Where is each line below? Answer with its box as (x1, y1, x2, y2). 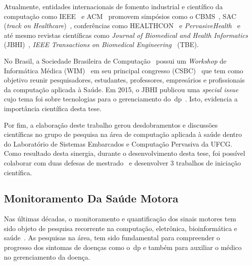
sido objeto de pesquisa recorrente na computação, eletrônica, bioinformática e (4, 223, 237, 233)
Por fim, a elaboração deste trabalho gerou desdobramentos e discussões (4, 119, 218, 130)
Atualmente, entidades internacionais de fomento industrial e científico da (4, 1, 223, 11)
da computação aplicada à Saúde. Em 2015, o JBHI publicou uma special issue (4, 84, 238, 94)
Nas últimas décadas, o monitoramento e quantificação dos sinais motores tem (4, 214, 236, 224)
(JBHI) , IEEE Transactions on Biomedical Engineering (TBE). (4, 39, 199, 50)
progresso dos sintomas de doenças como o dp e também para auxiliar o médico (4, 242, 242, 252)
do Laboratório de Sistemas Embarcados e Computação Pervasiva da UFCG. (4, 138, 233, 149)
